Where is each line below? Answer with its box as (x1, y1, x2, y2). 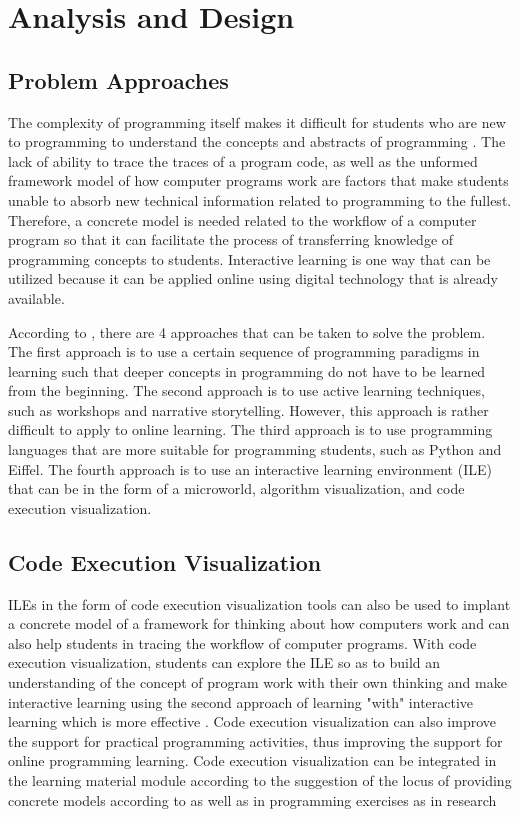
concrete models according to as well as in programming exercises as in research (8, 789, 497, 810)
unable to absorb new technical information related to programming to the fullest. (8, 189, 512, 210)
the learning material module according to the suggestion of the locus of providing (8, 770, 512, 790)
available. (8, 287, 65, 308)
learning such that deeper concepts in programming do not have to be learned (8, 360, 486, 381)
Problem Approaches (8, 64, 229, 95)
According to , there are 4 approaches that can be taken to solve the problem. (8, 321, 486, 342)
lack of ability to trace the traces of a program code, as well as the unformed (8, 150, 478, 171)
